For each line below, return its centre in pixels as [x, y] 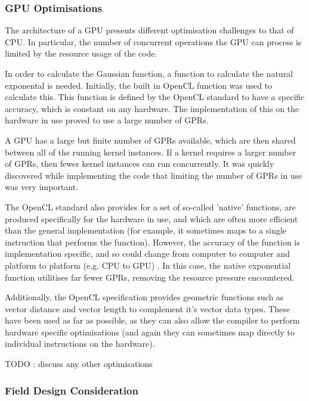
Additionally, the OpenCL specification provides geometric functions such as [144, 297]
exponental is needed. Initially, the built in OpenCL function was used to [139, 85]
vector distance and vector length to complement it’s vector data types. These [147, 308]
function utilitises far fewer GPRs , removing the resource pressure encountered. [150, 277]
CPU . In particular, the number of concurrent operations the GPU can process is [153, 41]
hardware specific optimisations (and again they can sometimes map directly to [150, 332]
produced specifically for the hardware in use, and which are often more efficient [152, 218]
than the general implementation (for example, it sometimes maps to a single [146, 230]
